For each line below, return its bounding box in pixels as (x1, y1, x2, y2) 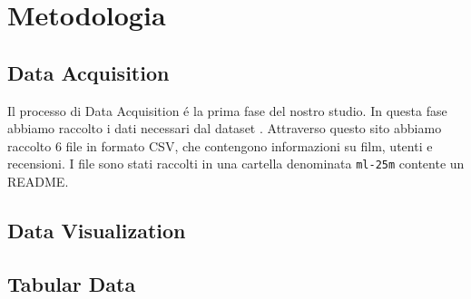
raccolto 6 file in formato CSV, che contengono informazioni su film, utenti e (7, 136, 433, 155)
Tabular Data (7, 269, 136, 297)
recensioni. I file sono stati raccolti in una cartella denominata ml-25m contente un (7, 154, 465, 173)
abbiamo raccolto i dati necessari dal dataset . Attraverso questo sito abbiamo (7, 119, 442, 138)
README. (7, 172, 69, 191)
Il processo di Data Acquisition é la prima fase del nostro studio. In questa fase (7, 101, 447, 120)
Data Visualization (7, 217, 186, 244)
